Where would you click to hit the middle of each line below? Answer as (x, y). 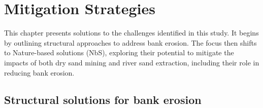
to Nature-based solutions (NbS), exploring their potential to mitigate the (119, 52)
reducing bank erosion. (39, 72)
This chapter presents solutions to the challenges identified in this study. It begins (131, 33)
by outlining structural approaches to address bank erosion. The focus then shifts (130, 42)
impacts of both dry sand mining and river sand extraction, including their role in (132, 62)
